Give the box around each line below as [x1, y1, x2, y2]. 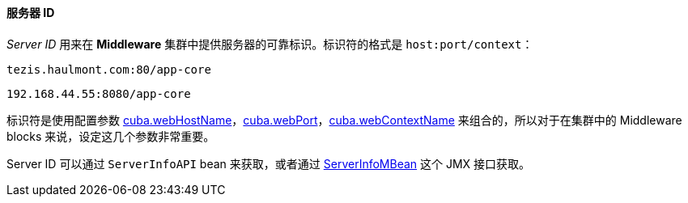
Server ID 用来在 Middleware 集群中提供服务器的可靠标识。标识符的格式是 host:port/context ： [6, 36, 533, 51]
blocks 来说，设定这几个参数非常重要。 [6, 129, 215, 143]
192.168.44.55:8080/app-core [6, 87, 191, 100]
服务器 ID [6, 6, 55, 19]
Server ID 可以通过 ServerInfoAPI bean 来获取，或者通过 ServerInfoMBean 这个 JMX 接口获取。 [6, 156, 531, 171]
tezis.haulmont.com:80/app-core [6, 62, 211, 76]
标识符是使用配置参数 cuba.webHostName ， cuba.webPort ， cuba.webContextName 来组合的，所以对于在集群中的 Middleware [6, 112, 682, 127]
